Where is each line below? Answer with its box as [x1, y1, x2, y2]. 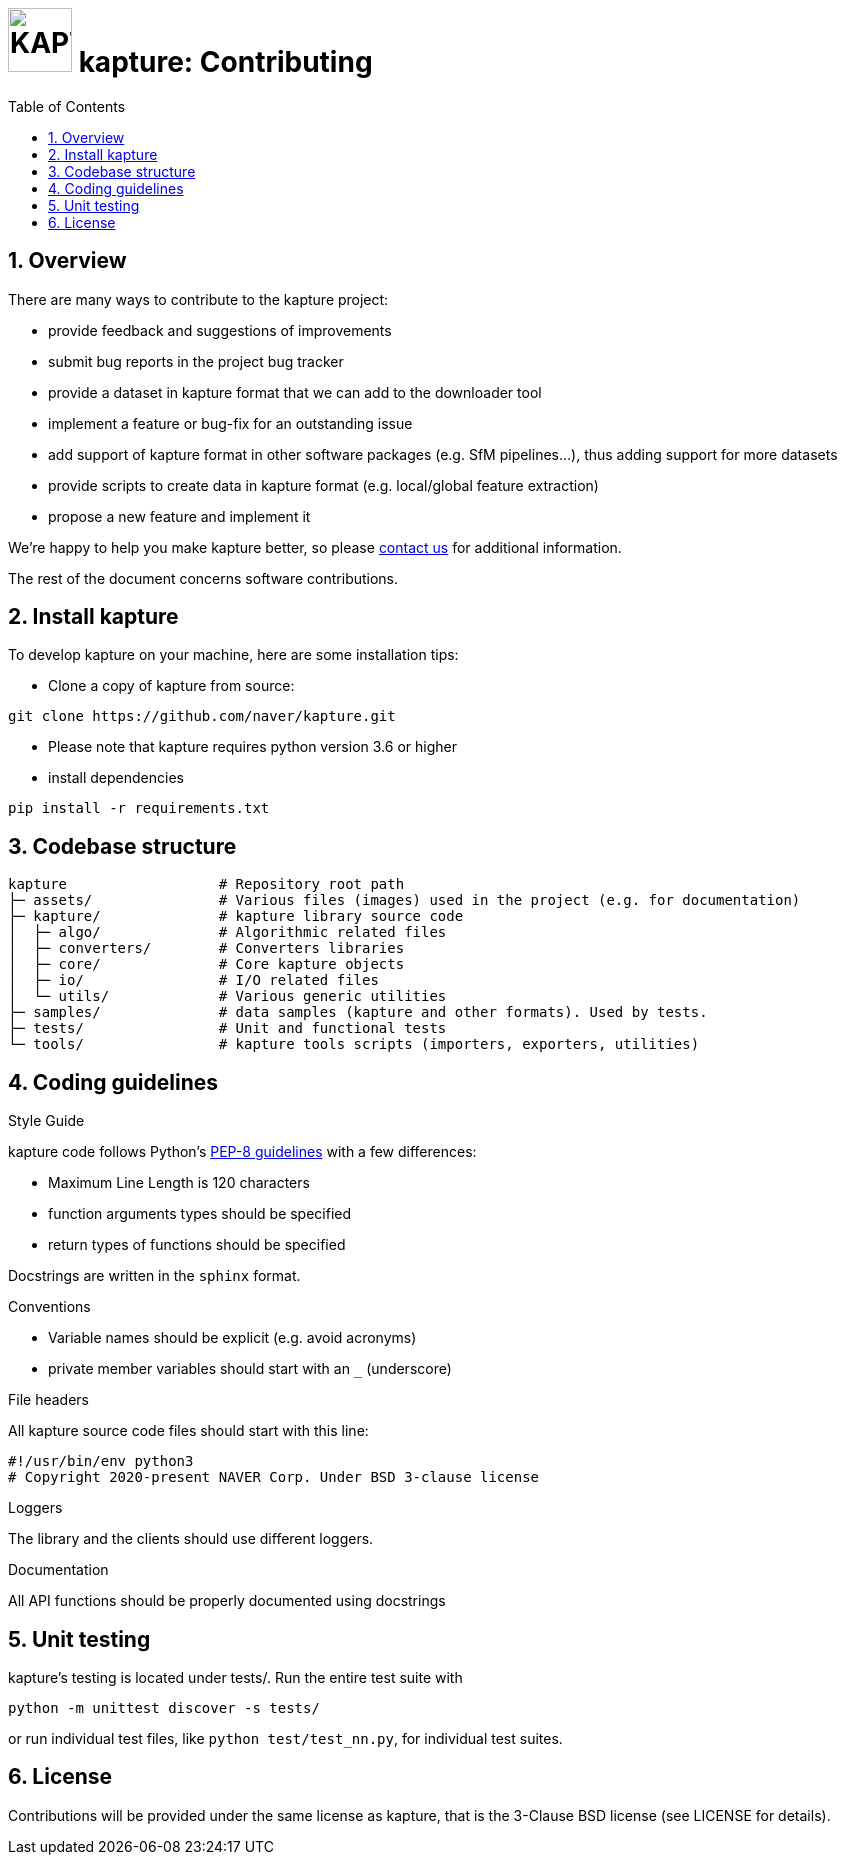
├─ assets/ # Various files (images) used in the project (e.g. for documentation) [8, 892, 801, 909]
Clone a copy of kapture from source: [48, 677, 295, 695]
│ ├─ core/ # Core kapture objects [8, 956, 405, 973]
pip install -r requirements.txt [8, 800, 270, 817]
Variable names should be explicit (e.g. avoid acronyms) [48, 1329, 417, 1347]
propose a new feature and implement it [48, 507, 311, 525]
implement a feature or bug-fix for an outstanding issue [48, 414, 413, 432]
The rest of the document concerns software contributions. [8, 569, 399, 587]
